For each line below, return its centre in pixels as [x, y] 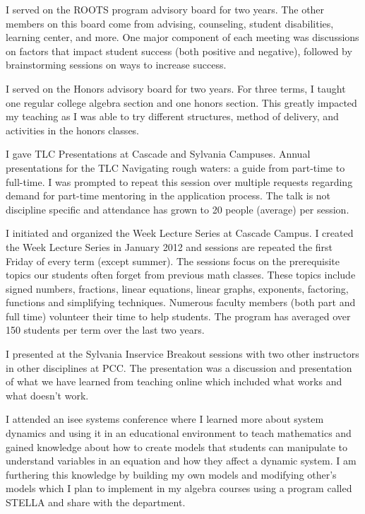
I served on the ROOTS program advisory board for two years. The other [165, 9]
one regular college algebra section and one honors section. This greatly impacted [181, 102]
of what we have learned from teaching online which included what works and [174, 381]
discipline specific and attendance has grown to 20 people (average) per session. [178, 209]
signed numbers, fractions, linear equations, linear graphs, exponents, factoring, [177, 288]
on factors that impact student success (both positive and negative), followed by [179, 51]
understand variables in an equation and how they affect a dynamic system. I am [181, 461]
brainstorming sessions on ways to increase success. [116, 65]
